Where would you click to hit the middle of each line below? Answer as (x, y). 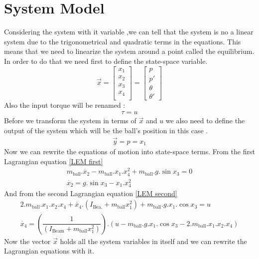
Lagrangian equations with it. (49, 251)
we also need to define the (205, 121)
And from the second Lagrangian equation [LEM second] (91, 193)
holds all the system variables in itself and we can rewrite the (153, 241)
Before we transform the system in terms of (70, 121)
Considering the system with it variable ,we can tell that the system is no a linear (129, 32)
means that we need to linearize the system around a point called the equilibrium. (129, 51)
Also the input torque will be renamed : (65, 105)
